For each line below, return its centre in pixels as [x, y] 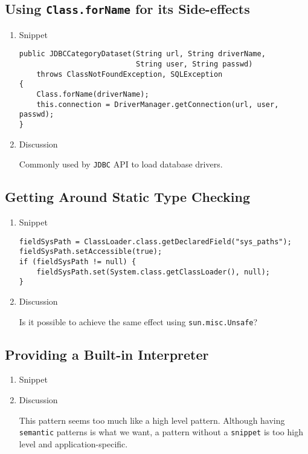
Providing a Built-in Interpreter [107, 354]
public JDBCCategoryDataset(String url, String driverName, [142, 54]
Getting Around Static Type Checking [128, 197]
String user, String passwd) [194, 64]
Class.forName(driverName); [93, 94]
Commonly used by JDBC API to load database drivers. [121, 164]
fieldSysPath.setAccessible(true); [91, 252]
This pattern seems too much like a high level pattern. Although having [152, 420]
